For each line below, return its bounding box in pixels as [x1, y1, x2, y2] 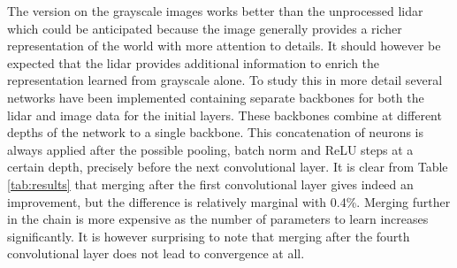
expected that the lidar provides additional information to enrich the [7, 53, 380, 72]
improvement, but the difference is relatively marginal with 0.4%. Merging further [7, 192, 451, 211]
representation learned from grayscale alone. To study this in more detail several [7, 71, 443, 89]
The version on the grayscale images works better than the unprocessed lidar [7, 2, 423, 19]
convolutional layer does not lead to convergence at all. [7, 244, 305, 263]
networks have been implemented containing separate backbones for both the [7, 88, 424, 106]
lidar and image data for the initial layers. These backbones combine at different [7, 105, 442, 124]
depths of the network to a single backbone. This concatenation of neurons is [7, 123, 424, 142]
